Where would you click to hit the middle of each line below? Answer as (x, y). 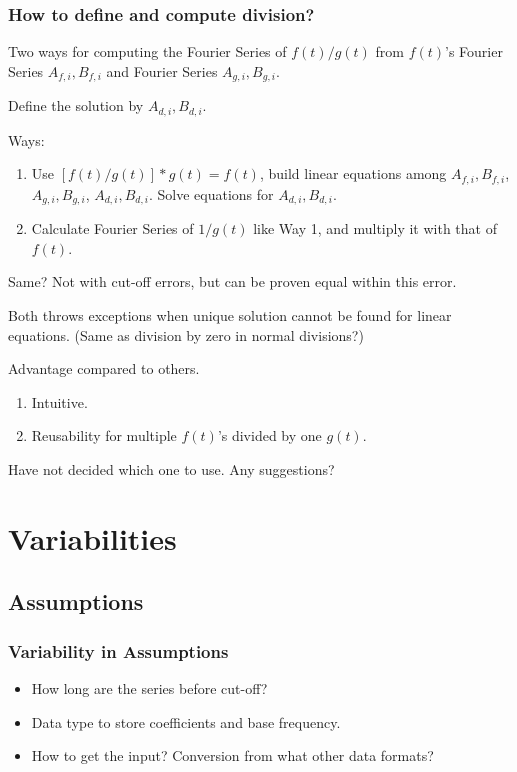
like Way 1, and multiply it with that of (375, 228)
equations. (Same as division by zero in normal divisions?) (186, 334)
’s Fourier (474, 51)
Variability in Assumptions (118, 650)
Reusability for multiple (104, 435)
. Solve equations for (211, 193)
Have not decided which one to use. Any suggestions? (171, 468)
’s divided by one (269, 435)
